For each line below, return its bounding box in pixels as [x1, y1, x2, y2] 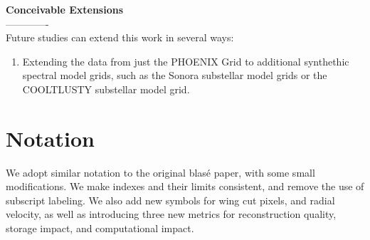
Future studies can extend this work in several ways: [6, 30, 234, 45]
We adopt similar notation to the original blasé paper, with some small [6, 165, 315, 179]
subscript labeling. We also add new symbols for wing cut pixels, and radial [6, 192, 335, 207]
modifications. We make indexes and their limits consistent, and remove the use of [6, 179, 364, 194]
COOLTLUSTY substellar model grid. [22, 81, 190, 96]
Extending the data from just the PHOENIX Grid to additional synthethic [22, 53, 349, 68]
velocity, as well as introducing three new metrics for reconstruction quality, [6, 207, 337, 221]
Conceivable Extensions [6, 2, 124, 16]
